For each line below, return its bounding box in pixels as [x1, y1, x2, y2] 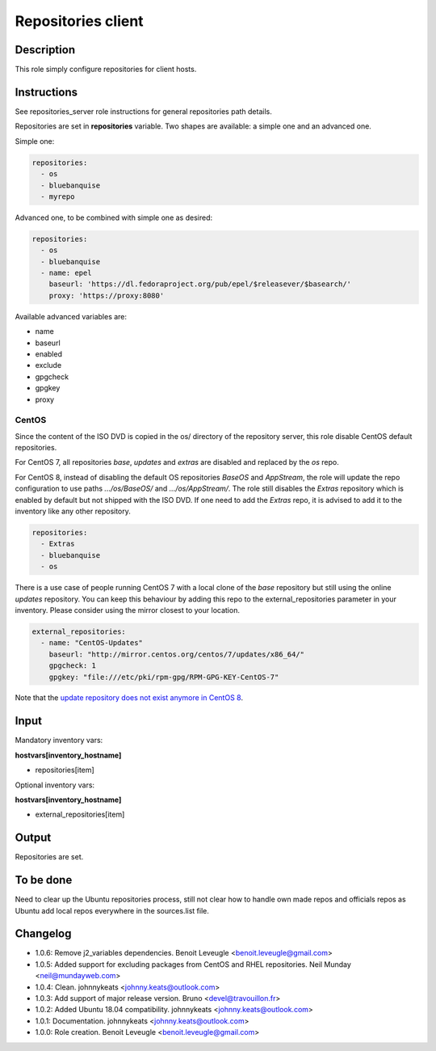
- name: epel [40, 268, 92, 278]
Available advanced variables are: [15, 311, 128, 321]
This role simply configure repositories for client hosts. [15, 65, 197, 74]
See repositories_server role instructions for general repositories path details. [15, 106, 272, 116]
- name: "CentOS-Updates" [40, 639, 143, 648]
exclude [35, 361, 62, 370]
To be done [15, 873, 73, 887]
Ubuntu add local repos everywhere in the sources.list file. [15, 905, 210, 915]
